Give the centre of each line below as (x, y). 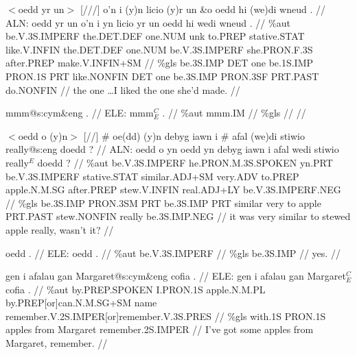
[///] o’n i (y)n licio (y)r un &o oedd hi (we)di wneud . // (203, 9)
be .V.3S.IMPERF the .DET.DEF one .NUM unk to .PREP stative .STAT (155, 36)
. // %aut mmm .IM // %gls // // (234, 113)
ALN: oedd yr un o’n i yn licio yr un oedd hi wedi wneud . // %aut (148, 22)
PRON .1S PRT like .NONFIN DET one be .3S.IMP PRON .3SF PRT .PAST (162, 76)
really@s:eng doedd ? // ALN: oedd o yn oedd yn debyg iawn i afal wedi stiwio (172, 149)
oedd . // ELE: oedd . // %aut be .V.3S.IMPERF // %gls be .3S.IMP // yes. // (173, 253)
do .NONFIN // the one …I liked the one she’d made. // (123, 89)
